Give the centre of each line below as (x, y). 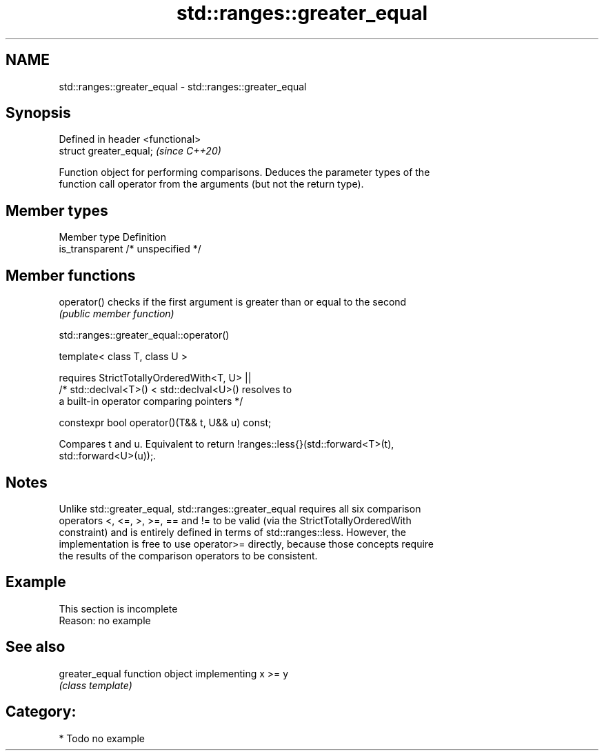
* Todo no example (102, 738)
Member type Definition (112, 237)
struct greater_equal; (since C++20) (140, 151)
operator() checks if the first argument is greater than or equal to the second (233, 302)
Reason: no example (105, 620)
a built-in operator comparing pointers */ (151, 401)
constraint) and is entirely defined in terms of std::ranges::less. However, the (232, 532)
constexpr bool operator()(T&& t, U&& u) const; (165, 423)
